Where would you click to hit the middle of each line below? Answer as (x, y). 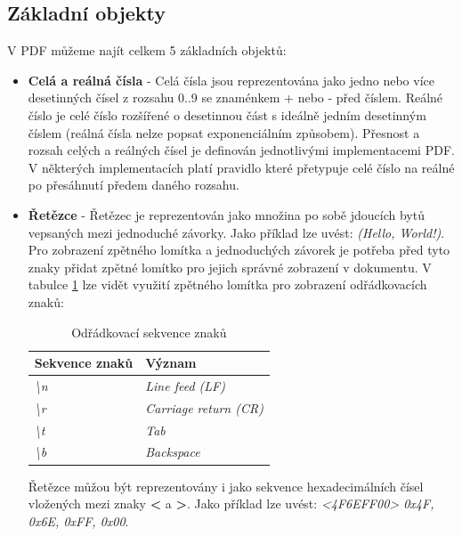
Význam (171, 363)
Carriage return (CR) (204, 407)
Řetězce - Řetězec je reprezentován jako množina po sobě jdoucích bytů (226, 214)
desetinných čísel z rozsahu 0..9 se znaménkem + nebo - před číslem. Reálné (235, 97)
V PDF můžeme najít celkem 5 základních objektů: (147, 50)
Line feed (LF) (185, 385)
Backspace (173, 452)
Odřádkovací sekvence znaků (149, 332)
